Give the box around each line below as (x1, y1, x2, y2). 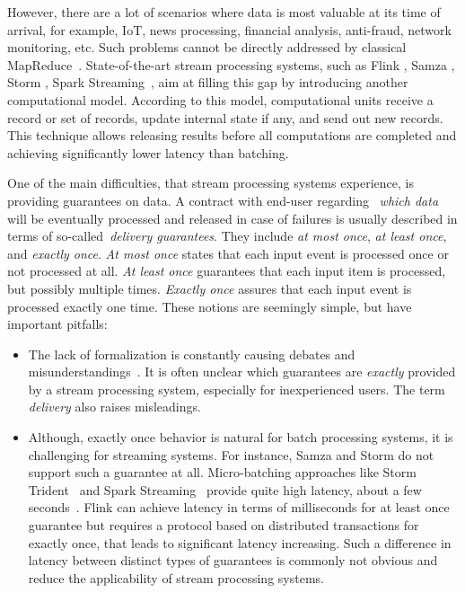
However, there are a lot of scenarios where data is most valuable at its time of (7, 3, 441, 21)
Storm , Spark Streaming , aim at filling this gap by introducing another (7, 73, 408, 92)
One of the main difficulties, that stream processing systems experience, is (7, 173, 414, 192)
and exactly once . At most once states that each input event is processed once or (7, 243, 449, 262)
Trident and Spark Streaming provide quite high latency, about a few (28, 480, 422, 499)
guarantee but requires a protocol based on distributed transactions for (28, 516, 419, 535)
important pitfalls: (7, 314, 108, 333)
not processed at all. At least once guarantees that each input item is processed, (7, 261, 446, 280)
